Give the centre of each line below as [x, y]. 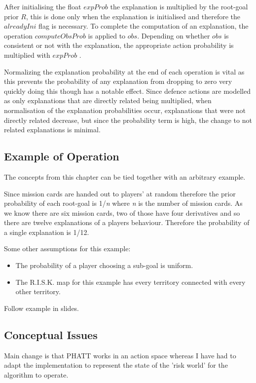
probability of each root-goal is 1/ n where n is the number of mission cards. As [123, 203]
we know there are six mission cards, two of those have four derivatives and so [122, 212]
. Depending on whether [174, 35]
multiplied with [27, 55]
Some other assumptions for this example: [67, 249]
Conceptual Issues [51, 334]
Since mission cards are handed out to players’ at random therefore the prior [120, 193]
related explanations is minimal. [52, 130]
